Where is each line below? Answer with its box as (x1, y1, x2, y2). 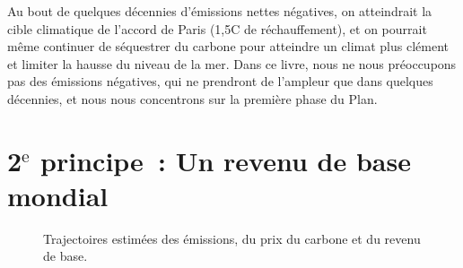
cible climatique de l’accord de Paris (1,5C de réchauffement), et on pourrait (7, 19, 427, 38)
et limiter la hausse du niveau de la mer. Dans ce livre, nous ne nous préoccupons (7, 54, 457, 73)
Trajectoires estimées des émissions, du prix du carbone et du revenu (43, 229, 421, 247)
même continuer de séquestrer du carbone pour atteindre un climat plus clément (7, 37, 449, 56)
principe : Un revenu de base (40, 142, 411, 178)
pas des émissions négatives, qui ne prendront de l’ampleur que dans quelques (7, 72, 433, 91)
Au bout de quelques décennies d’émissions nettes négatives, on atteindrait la (7, 2, 432, 20)
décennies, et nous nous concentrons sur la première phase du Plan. (7, 89, 378, 108)
